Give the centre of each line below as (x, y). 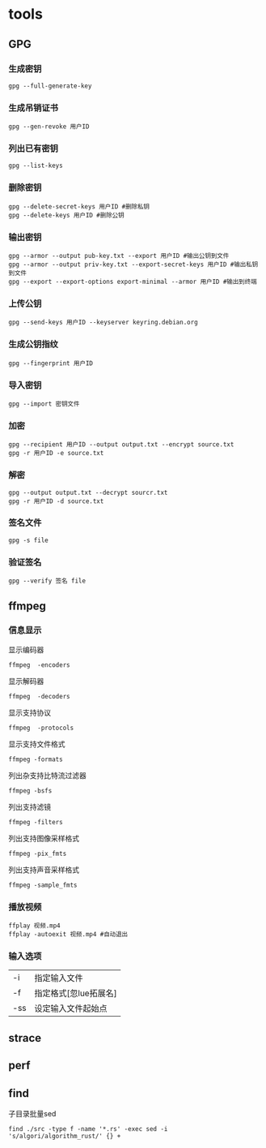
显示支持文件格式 (37, 744)
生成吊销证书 (34, 108)
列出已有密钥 (34, 148)
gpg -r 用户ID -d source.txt (56, 501)
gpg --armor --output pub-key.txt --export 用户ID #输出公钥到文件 (119, 256)
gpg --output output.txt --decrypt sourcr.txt (88, 492)
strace (25, 1038)
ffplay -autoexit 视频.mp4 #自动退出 (68, 935)
